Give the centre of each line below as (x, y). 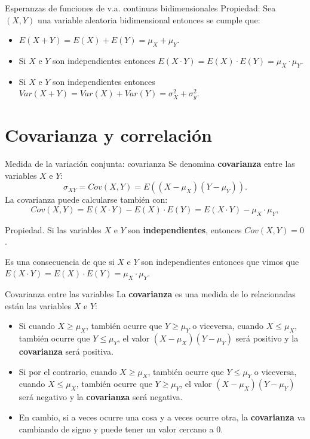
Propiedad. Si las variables (53, 229)
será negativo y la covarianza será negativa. (101, 397)
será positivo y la (267, 338)
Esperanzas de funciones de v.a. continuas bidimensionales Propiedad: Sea (140, 8)
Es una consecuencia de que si (60, 261)
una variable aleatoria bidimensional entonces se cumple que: (149, 19)
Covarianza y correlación (109, 135)
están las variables (38, 305)
